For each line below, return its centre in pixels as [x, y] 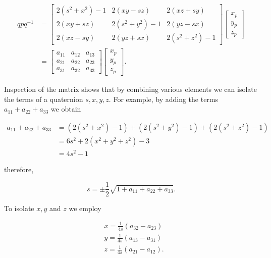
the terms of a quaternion [44, 99]
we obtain [66, 109]
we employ [85, 208]
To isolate [19, 208]
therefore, [19, 169]
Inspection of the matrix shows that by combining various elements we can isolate [130, 89]
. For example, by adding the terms [164, 99]
